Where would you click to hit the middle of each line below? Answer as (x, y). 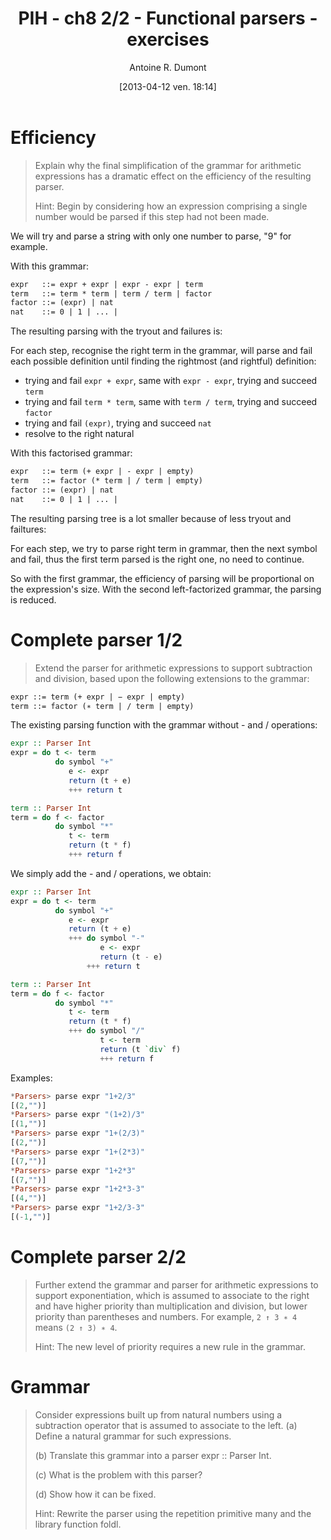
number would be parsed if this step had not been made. (152, 216)
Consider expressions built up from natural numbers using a (158, 1414)
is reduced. (33, 599)
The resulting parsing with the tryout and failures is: (116, 331)
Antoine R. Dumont (168, 67)
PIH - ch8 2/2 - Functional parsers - (168, 18)
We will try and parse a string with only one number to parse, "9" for (151, 236)
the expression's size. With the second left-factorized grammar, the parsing (166, 589)
